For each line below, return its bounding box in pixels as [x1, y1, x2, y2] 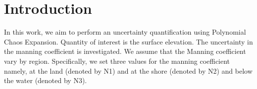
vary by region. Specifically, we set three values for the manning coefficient [4, 55, 230, 66]
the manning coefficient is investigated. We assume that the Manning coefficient [4, 46, 246, 56]
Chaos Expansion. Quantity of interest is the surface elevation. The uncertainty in [4, 36, 253, 46]
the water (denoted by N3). [4, 75, 87, 86]
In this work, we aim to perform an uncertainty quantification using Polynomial [4, 27, 246, 37]
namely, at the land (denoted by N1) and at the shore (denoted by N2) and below [4, 65, 253, 76]
